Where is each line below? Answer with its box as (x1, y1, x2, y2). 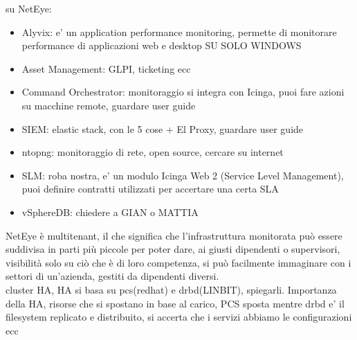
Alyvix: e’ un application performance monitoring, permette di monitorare (21, 24, 337, 39)
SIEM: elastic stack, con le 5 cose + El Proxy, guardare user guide (21, 121, 304, 136)
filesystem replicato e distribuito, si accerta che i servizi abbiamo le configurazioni (6, 310, 352, 324)
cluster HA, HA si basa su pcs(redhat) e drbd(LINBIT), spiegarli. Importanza (6, 282, 337, 296)
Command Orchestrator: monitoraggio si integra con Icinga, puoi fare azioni (21, 84, 345, 99)
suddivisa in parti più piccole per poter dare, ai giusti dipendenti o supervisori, (6, 242, 340, 256)
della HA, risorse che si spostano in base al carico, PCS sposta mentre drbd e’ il (6, 296, 345, 310)
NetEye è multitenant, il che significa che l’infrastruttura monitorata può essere (6, 228, 342, 242)
